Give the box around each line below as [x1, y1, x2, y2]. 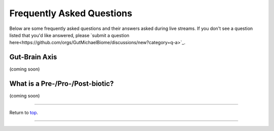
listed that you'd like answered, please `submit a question [9, 32, 129, 38]
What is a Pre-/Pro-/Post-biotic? [9, 79, 114, 88]
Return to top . [9, 109, 38, 115]
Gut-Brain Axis [9, 53, 57, 61]
